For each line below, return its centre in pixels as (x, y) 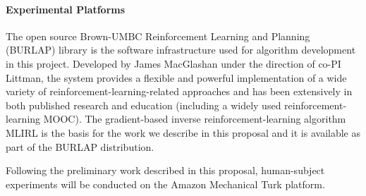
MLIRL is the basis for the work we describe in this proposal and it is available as (183, 132)
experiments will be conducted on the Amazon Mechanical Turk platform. (165, 184)
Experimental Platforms (66, 9)
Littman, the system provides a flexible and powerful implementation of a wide (176, 77)
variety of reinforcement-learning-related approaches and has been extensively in (179, 91)
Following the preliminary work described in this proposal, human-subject (165, 170)
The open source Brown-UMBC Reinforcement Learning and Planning (158, 36)
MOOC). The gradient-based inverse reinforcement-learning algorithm (195, 119)
